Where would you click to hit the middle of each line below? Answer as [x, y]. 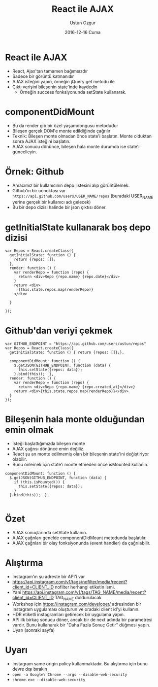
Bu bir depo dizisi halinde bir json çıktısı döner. [59, 207]
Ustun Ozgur [83, 23]
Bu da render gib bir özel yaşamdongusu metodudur [65, 125]
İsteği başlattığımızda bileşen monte [48, 444]
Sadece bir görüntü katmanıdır [43, 76]
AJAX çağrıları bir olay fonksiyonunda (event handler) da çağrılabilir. [81, 543]
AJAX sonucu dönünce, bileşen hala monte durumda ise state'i [76, 146]
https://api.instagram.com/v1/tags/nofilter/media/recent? [70, 582]
